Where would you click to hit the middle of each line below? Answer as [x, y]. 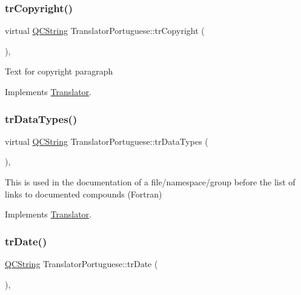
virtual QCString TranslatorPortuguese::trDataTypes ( [107, 141]
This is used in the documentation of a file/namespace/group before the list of [150, 182]
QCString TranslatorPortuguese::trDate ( [81, 264]
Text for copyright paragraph [59, 71]
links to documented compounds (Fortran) [84, 194]
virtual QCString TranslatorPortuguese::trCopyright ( [105, 31]
